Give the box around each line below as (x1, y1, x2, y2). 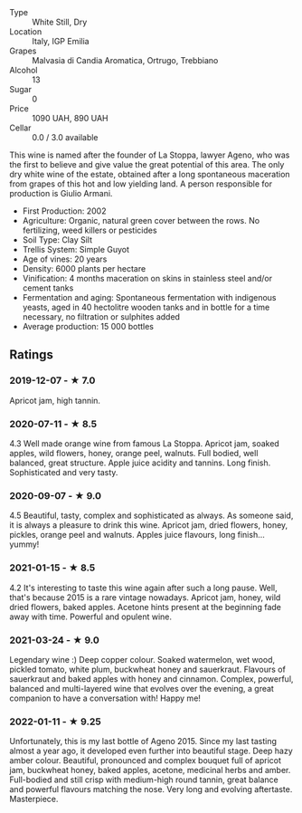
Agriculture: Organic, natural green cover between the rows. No (22, 215, 260, 225)
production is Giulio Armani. (9, 188, 113, 198)
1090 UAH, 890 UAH (32, 113, 109, 123)
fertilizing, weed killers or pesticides (22, 225, 157, 235)
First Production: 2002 (22, 206, 107, 216)
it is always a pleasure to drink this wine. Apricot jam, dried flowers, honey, (9, 520, 288, 531)
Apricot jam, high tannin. (9, 395, 101, 406)
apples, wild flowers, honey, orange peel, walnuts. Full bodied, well (9, 447, 259, 458)
